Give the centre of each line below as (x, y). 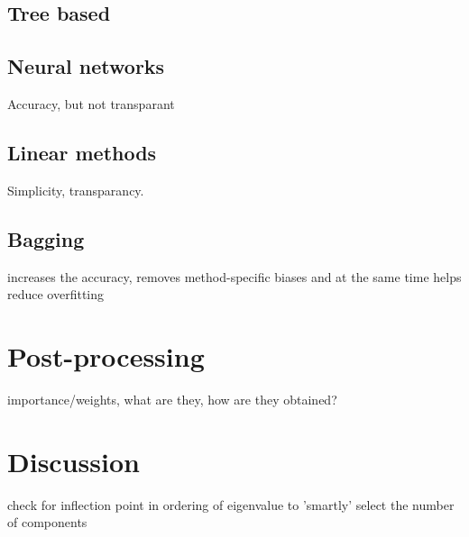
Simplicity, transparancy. (76, 190)
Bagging (46, 238)
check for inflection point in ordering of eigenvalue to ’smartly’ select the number (231, 504)
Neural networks (86, 66)
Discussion (74, 461)
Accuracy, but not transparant (91, 103)
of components (47, 522)
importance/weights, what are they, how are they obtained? (172, 399)
